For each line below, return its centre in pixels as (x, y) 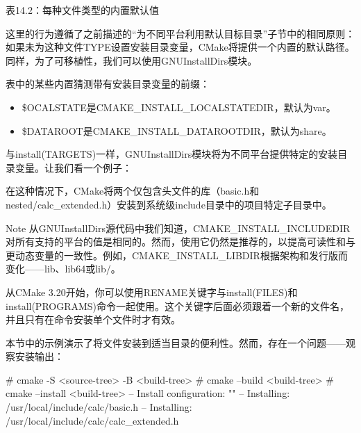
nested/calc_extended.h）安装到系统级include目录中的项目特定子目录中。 (169, 204)
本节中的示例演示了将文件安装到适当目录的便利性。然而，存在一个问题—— (176, 342)
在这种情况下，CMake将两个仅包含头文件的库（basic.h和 (133, 191)
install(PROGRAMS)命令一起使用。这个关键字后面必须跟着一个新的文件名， (178, 305)
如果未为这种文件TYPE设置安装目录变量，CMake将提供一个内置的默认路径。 (180, 47)
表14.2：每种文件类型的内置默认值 (82, 10)
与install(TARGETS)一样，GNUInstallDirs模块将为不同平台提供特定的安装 (172, 154)
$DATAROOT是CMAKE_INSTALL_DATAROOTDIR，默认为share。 (177, 130)
